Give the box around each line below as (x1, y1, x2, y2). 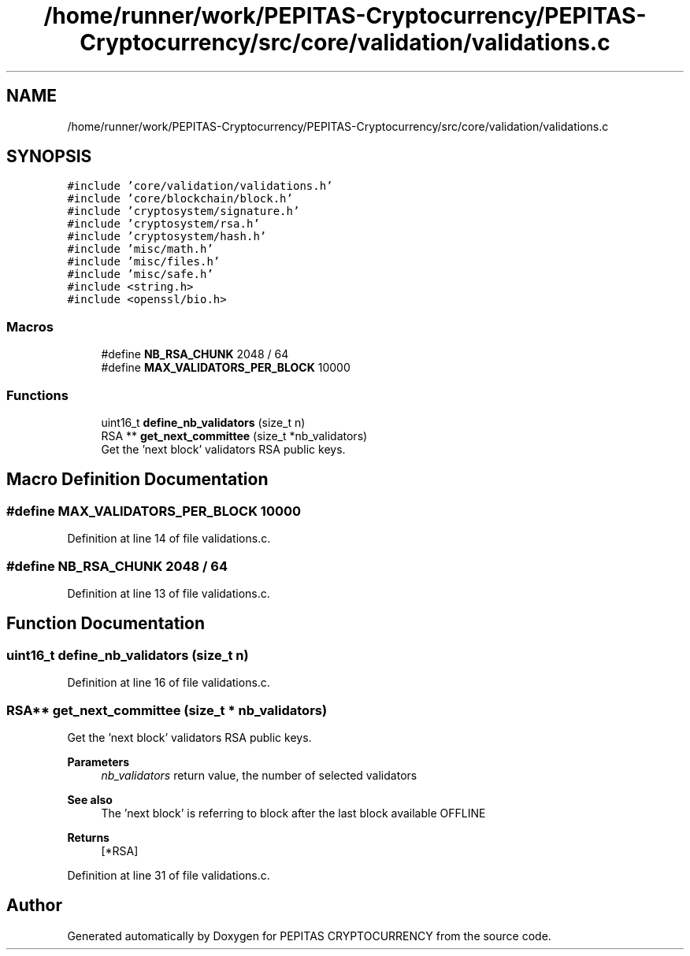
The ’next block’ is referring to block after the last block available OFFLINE (101, 806, 486, 820)
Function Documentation (6, 613, 205, 634)
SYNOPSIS (6, 146, 92, 167)
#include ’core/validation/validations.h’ (67, 180, 333, 193)
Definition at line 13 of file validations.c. (67, 586, 270, 600)
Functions (6, 387, 69, 403)
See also (67, 792, 113, 806)
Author (6, 895, 62, 916)
